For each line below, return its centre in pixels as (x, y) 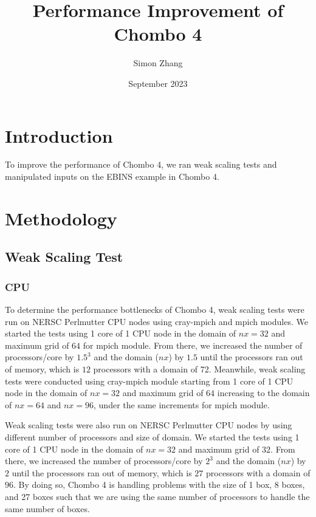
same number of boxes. (47, 508)
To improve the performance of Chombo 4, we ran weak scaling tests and (141, 164)
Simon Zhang (158, 63)
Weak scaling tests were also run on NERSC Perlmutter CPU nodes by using (149, 425)
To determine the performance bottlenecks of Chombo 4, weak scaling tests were (155, 309)
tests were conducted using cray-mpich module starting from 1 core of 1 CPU (149, 381)
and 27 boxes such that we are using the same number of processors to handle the (157, 496)
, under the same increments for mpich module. (182, 404)
